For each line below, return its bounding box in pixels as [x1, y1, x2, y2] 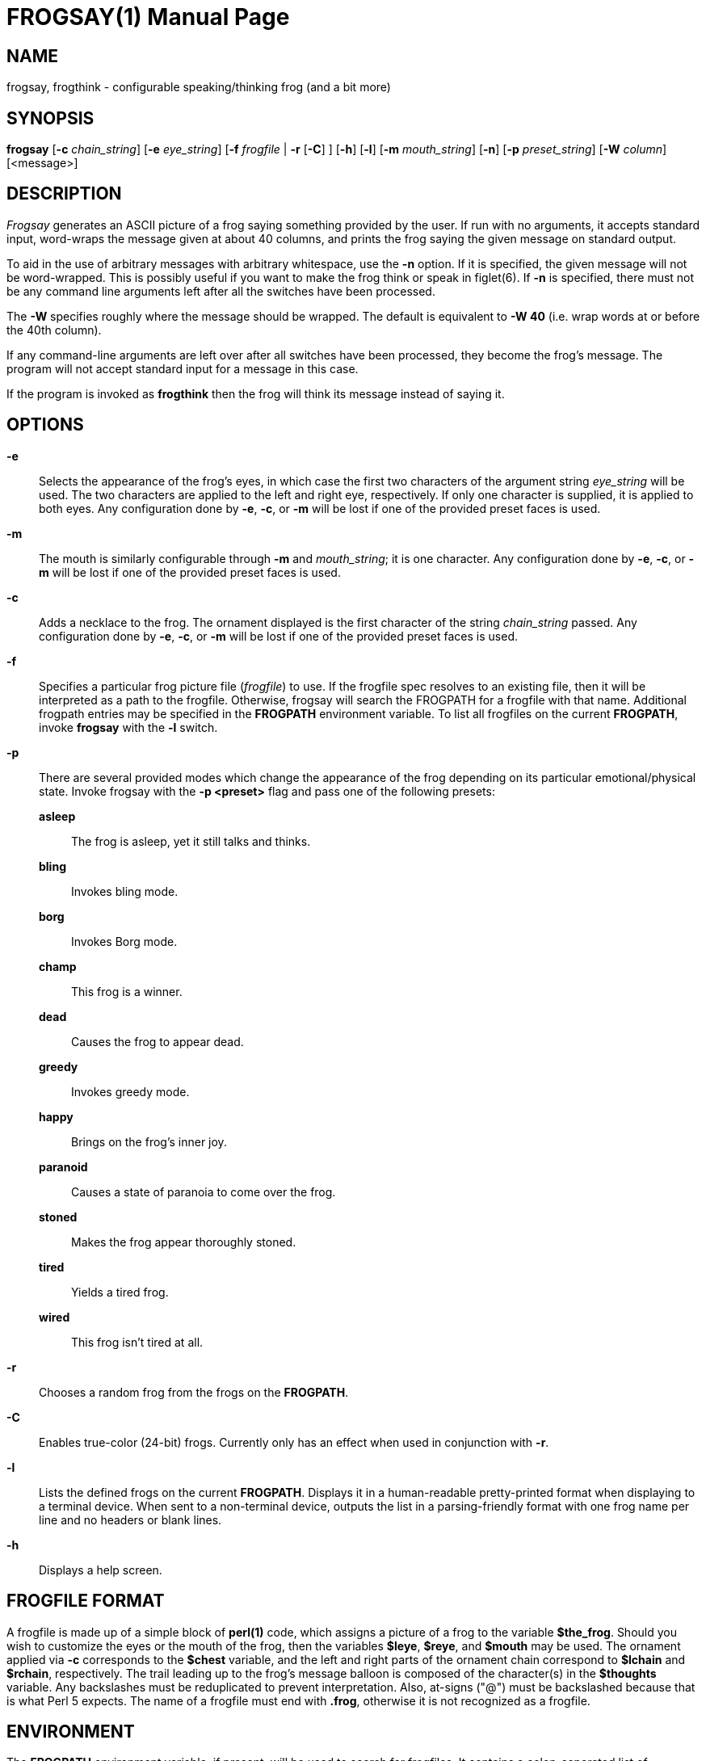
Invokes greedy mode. [71, 1084, 190, 1099]
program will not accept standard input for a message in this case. [6, 361, 359, 376]
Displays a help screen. [39, 1562, 162, 1577]
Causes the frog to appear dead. [71, 1034, 244, 1049]
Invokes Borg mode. [71, 934, 178, 948]
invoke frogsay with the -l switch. [39, 720, 218, 734]
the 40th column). [6, 322, 102, 337]
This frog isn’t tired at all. [71, 1334, 204, 1349]
